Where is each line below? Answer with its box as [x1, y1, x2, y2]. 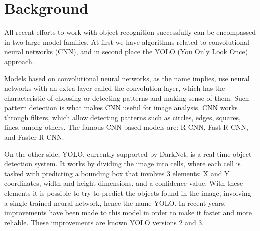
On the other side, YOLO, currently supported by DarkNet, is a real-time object [4, 148, 252, 159]
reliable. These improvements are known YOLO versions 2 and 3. [4, 217, 204, 227]
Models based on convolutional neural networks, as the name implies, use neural [4, 73, 250, 83]
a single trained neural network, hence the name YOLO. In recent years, [4, 197, 226, 208]
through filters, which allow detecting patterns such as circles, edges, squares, [4, 112, 241, 122]
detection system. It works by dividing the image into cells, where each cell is [4, 158, 241, 169]
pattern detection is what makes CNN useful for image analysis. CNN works [4, 102, 238, 113]
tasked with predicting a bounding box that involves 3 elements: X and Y [4, 168, 230, 178]
